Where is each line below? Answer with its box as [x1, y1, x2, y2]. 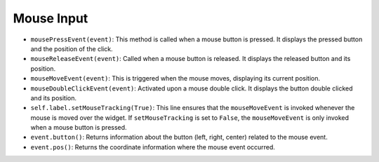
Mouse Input [13, 11, 88, 26]
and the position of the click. [30, 44, 113, 53]
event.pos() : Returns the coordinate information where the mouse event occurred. [30, 142, 275, 151]
